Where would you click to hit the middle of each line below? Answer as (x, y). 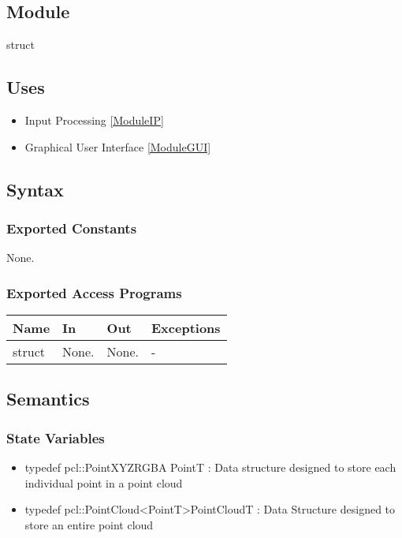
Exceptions (186, 328)
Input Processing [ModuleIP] (94, 120)
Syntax (35, 189)
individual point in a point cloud (104, 482)
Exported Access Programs (94, 292)
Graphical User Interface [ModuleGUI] (118, 146)
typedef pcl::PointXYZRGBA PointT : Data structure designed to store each (210, 467)
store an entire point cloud (89, 524)
